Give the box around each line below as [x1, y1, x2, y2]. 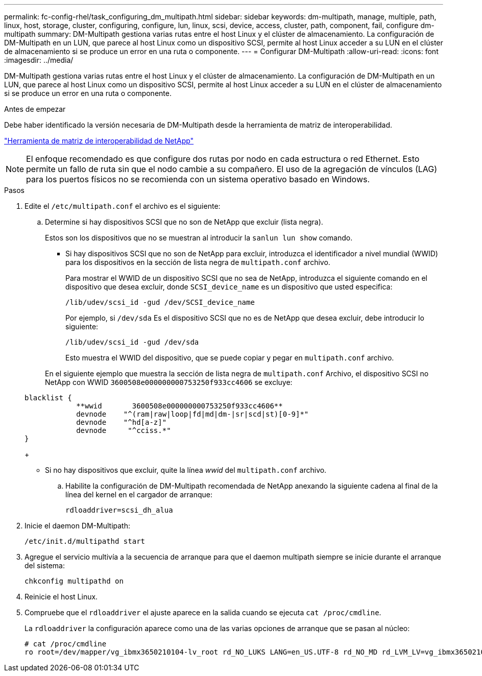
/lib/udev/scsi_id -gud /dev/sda [65, 338, 199, 346]
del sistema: [25, 561, 65, 570]
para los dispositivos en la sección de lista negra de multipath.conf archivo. [65, 258, 330, 267]
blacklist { [25, 394, 72, 402]
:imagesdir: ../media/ [4, 56, 74, 64]
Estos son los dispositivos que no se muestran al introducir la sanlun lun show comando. [45, 233, 353, 242]
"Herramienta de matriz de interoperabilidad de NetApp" [4, 136, 194, 145]
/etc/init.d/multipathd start [25, 537, 146, 545]
